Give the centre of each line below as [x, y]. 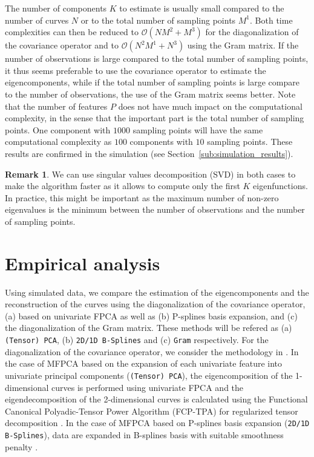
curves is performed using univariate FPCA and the [148, 387]
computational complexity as [58, 142]
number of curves [37, 20]
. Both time [271, 20]
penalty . [21, 446]
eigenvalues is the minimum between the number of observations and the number [155, 209]
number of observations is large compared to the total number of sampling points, [157, 58]
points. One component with [58, 129]
